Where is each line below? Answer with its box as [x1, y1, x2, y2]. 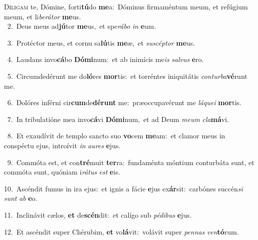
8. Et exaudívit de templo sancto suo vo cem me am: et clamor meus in [7, 130, 225, 141]
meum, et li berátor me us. [4, 11, 81, 21]
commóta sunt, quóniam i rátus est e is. [4, 167, 120, 177]
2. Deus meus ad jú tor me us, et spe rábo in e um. [7, 21, 156, 31]
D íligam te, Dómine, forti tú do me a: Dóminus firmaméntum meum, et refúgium [4, 1, 248, 11]
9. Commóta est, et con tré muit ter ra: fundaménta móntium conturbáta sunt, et [7, 157, 255, 167]
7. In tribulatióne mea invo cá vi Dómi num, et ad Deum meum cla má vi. [7, 114, 229, 124]
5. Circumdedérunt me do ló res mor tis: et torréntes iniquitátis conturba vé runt [7, 70, 248, 81]
